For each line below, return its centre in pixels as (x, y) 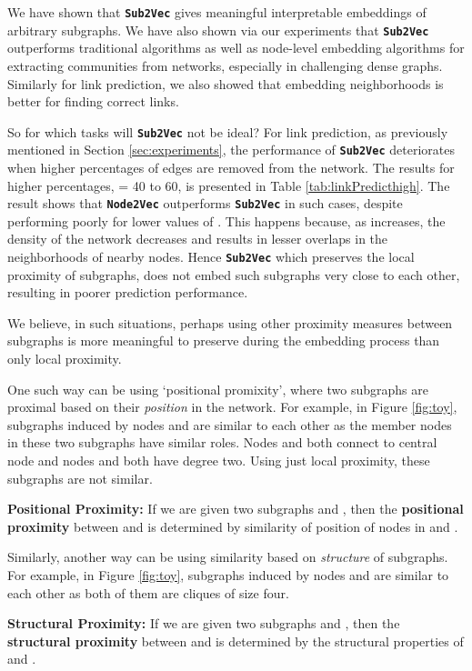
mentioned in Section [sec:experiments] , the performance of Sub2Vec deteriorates (231, 150)
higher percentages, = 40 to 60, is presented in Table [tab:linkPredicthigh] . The (229, 185)
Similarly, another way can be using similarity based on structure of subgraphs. (228, 557)
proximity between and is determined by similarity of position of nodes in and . (233, 526)
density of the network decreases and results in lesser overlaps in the (198, 239)
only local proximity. (65, 359)
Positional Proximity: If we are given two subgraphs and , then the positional (236, 509)
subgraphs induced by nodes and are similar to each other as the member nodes (230, 424)
